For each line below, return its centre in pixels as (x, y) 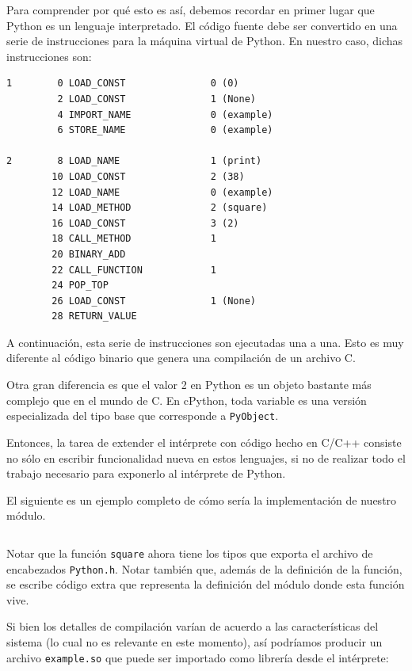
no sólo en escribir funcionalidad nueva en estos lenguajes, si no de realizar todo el (206, 457)
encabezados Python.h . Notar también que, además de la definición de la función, (204, 568)
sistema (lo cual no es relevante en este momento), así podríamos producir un (195, 641)
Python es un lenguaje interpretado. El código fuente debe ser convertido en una (202, 25)
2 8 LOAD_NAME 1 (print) (134, 161)
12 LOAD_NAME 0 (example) (162, 192)
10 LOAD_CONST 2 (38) (148, 176)
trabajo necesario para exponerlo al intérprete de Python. (146, 473)
